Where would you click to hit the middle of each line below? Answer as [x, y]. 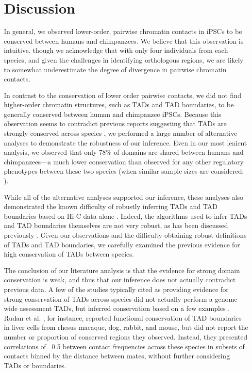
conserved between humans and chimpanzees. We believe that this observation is [124, 40]
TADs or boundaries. [35, 365]
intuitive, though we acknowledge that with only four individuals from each [116, 50]
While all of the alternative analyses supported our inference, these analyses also [124, 197]
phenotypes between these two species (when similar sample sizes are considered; [124, 171]
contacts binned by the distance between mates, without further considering [117, 356]
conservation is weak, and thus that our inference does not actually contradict [120, 280]
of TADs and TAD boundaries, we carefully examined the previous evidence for [122, 244]
